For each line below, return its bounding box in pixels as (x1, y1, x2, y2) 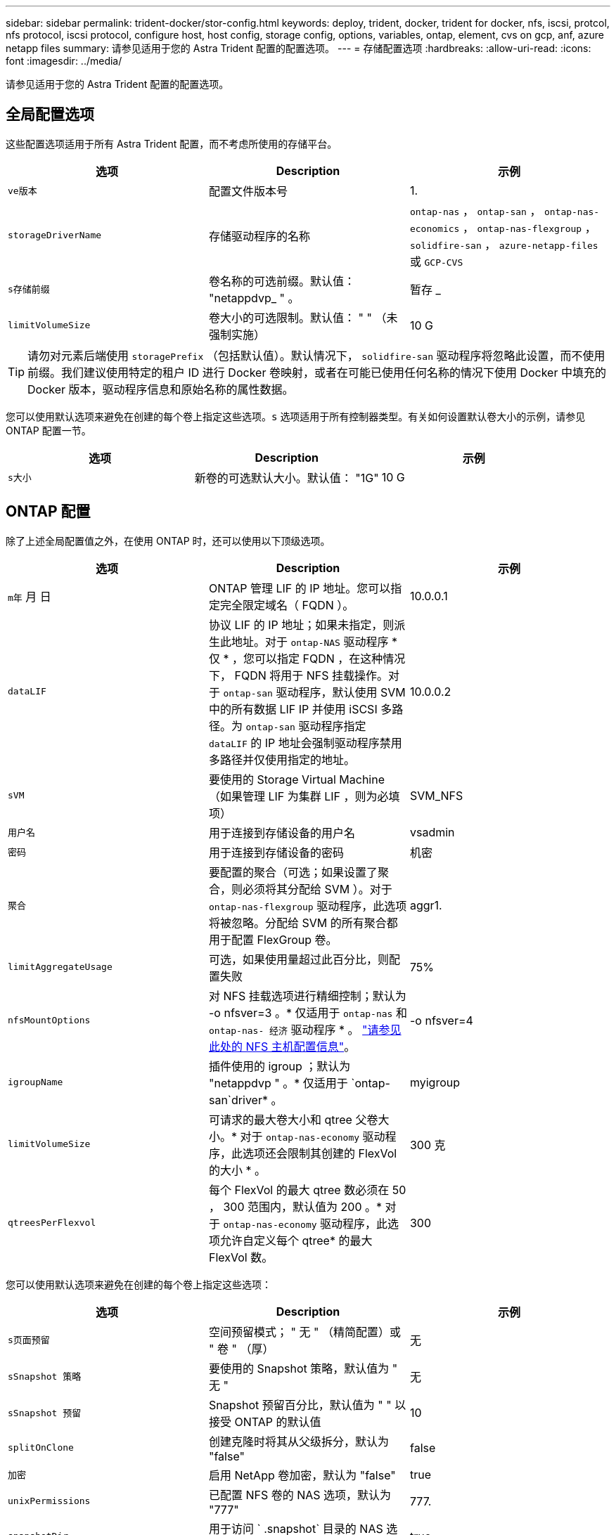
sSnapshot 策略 (8, 1371, 82, 1382)
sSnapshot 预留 (8, 1408, 82, 1419)
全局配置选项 (6, 105, 94, 124)
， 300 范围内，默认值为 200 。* (208, 1199, 383, 1214)
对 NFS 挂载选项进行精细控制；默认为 (208, 988, 406, 1003)
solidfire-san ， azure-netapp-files (409, 237, 598, 252)
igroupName (8, 1077, 63, 1088)
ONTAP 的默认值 (234, 1414, 321, 1429)
